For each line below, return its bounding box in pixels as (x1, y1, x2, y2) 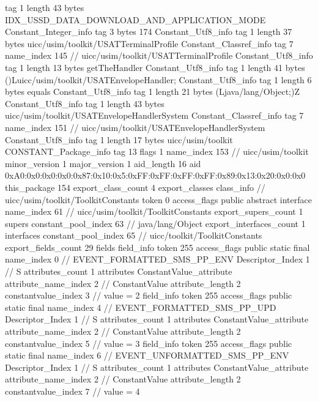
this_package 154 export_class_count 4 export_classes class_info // (5, 181, 265, 193)
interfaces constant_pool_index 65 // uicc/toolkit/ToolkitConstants (5, 229, 262, 242)
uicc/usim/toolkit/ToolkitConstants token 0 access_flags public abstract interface (5, 193, 312, 206)
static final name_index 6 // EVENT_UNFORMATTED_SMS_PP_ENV (5, 349, 289, 362)
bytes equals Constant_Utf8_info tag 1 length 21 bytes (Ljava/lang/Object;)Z (5, 85, 300, 98)
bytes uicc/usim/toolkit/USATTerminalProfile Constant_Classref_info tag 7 (5, 37, 294, 50)
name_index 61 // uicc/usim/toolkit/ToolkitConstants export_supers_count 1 (5, 205, 303, 218)
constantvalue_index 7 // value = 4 (5, 385, 140, 397)
